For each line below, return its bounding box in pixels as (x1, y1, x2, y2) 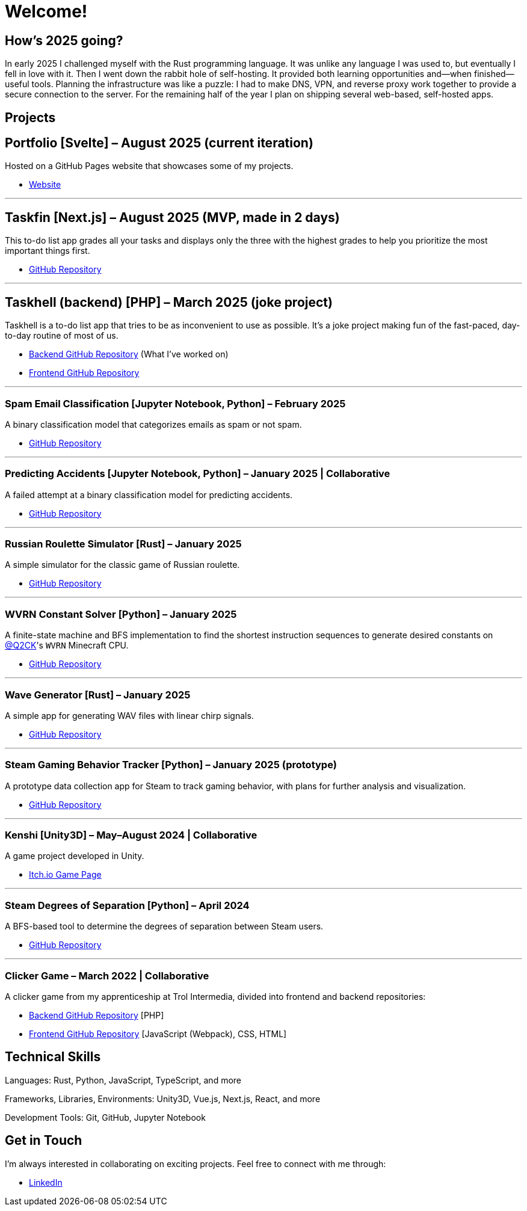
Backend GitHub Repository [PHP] (29, 1009, 164, 1020)
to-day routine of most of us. (5, 330, 119, 341)
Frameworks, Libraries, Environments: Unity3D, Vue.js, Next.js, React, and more (5, 1093, 321, 1104)
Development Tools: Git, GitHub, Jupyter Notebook (5, 1112, 206, 1123)
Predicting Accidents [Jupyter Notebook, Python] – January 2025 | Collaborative (5, 467, 390, 480)
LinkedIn (29, 1177, 63, 1188)
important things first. (5, 245, 90, 256)
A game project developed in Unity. (5, 851, 144, 861)
